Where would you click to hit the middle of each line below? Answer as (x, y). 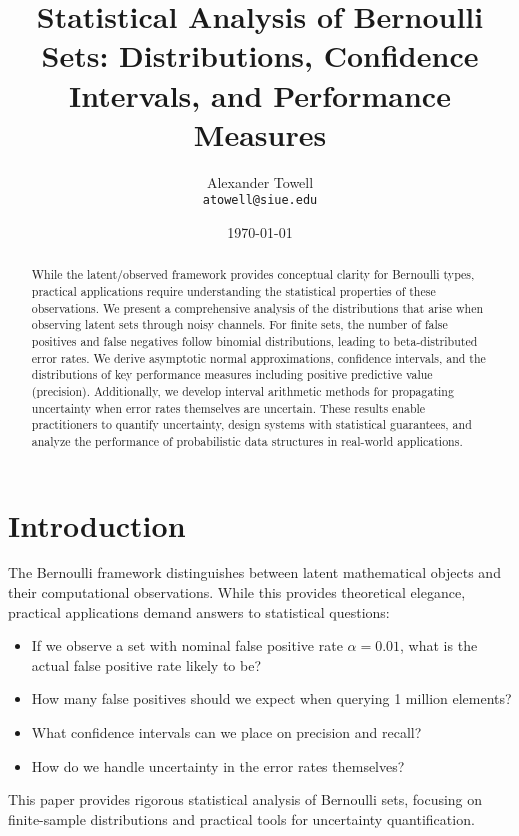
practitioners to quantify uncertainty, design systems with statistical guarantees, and (251, 424)
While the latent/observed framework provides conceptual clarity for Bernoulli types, (253, 274)
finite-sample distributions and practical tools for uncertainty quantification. (241, 818)
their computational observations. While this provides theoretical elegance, (237, 592)
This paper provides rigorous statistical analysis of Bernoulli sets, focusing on (245, 799)
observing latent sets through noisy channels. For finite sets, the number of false (239, 324)
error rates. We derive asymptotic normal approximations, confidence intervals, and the (258, 357)
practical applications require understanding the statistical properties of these (233, 290)
